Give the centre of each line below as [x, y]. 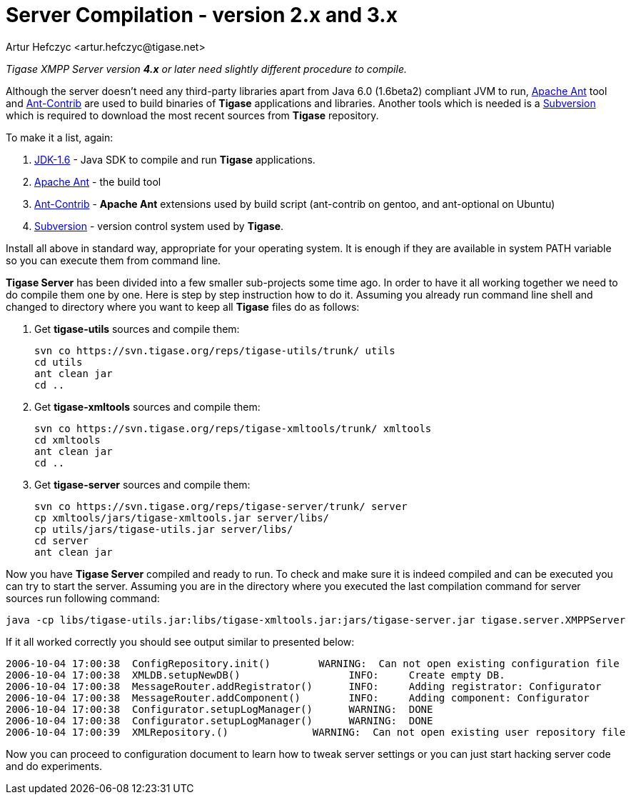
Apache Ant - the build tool [98, 181]
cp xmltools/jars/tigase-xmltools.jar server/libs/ [182, 517]
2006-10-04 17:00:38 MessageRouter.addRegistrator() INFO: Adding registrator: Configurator [304, 686]
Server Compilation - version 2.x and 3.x [202, 15]
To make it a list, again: [60, 137]
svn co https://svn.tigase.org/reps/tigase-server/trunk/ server [221, 506]
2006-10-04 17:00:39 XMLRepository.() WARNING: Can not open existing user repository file [316, 732]
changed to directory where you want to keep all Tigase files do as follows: [183, 306]
